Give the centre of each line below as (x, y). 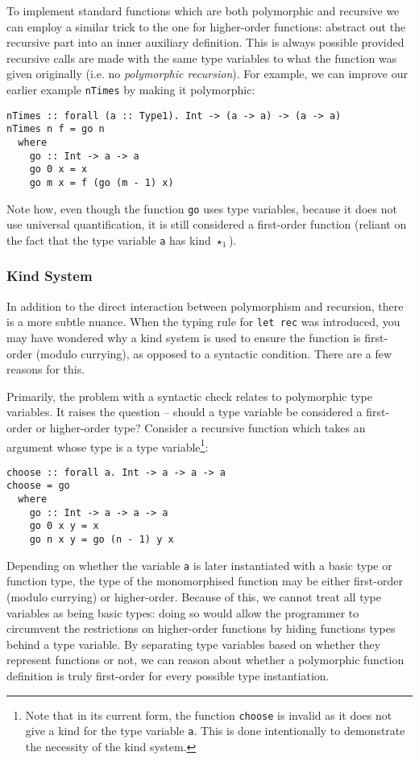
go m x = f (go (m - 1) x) (102, 182)
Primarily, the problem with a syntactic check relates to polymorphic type (189, 396)
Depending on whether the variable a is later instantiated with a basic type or (199, 565)
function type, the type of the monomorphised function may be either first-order (205, 581)
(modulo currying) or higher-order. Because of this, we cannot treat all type (194, 596)
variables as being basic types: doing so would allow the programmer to (183, 612)
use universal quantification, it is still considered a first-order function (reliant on (207, 224)
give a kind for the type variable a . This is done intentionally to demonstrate (215, 731)
